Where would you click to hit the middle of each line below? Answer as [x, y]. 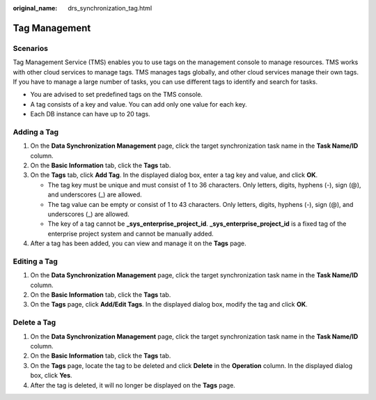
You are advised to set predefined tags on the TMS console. [117, 95]
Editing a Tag [36, 261]
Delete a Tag [34, 323]
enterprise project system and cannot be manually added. [131, 233]
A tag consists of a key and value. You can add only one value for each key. [139, 104]
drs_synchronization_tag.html [110, 8]
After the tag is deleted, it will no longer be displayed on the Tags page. [133, 385]
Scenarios [31, 48]
